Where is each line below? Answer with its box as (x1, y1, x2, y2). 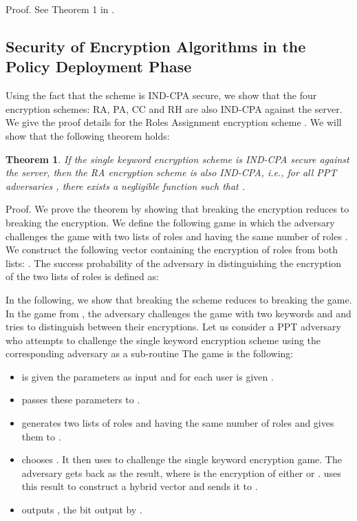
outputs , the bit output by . (21, 502, 142, 517)
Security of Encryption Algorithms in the (6, 35, 306, 56)
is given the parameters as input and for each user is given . (21, 369, 274, 383)
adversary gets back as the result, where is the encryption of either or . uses (21, 465, 341, 480)
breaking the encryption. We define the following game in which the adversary (6, 215, 335, 229)
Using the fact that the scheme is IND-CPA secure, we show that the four (6, 88, 317, 103)
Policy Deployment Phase (6, 56, 192, 77)
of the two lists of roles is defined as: (6, 269, 159, 284)
